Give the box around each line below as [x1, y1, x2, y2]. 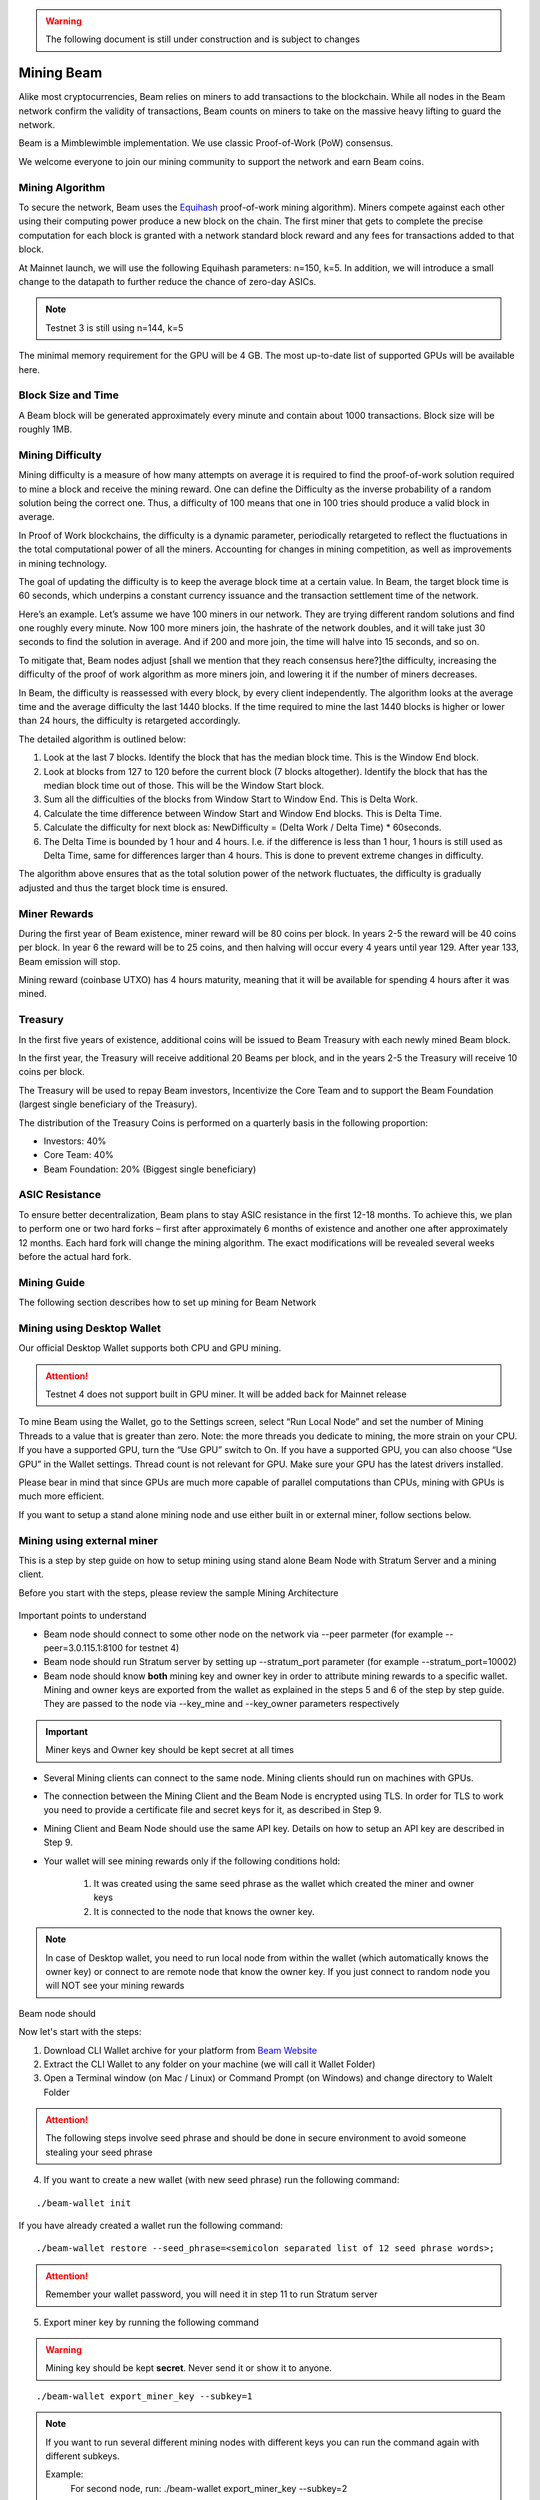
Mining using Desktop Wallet [18, 1321, 162, 1335]
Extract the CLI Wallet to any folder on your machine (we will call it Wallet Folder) [43, 2058, 376, 2070]
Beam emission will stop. [18, 955, 121, 967]
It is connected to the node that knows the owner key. [93, 1905, 315, 1917]
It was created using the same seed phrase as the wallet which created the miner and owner [93, 1877, 475, 1889]
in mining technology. [18, 557, 107, 569]
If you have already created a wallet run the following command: [18, 2220, 284, 2232]
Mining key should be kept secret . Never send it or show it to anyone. [45, 2362, 332, 2374]
